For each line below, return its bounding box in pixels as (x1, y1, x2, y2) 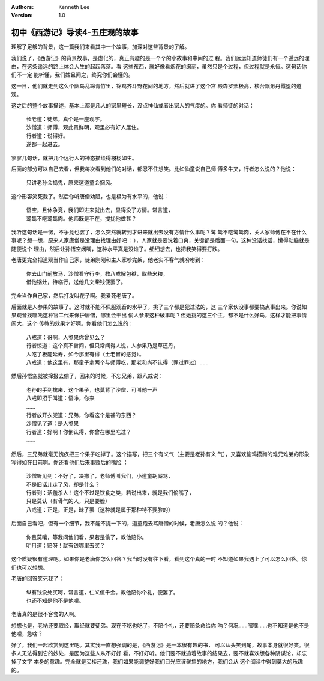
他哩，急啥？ (11, 630, 43, 637)
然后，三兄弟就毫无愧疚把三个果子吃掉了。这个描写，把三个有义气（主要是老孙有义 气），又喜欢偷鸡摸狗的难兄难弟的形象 (11, 450, 310, 457)
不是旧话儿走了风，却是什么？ (26, 481, 100, 488)
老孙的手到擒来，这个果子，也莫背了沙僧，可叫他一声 (26, 386, 158, 393)
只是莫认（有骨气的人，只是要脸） (26, 498, 110, 505)
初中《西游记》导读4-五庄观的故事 (11, 28, 139, 38)
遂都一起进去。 (26, 141, 63, 148)
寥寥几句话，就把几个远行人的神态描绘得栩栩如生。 (11, 154, 137, 162)
